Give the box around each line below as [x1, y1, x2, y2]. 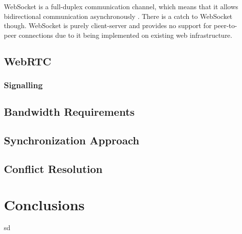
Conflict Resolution [4, 161, 103, 176]
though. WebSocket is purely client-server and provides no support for [4, 20, 212, 31]
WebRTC [4, 53, 51, 68]
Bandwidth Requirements [4, 104, 135, 119]
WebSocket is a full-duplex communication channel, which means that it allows [4, 1, 239, 11]
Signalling [4, 79, 43, 91]
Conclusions [4, 194, 85, 214]
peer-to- [213, 20, 237, 31]
